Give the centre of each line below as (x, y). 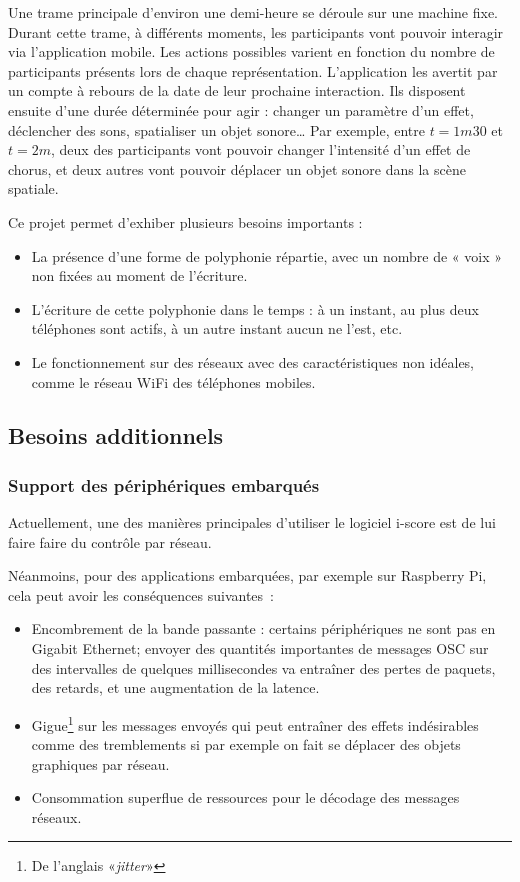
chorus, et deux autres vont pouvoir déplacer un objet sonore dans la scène (237, 168)
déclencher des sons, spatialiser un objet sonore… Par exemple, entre (216, 129)
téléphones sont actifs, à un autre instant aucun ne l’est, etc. (217, 328)
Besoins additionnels (116, 435)
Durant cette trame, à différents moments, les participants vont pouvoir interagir (256, 31)
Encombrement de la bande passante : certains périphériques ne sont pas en (263, 628)
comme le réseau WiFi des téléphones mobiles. (173, 381)
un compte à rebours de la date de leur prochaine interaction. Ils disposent (237, 90)
